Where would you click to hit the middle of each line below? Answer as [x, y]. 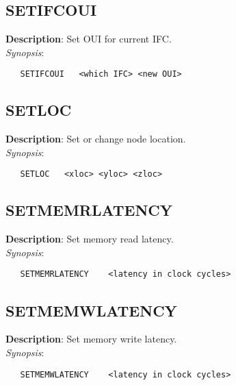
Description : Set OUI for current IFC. [89, 39]
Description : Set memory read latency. [90, 239]
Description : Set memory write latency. [91, 339]
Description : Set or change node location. [96, 139]
